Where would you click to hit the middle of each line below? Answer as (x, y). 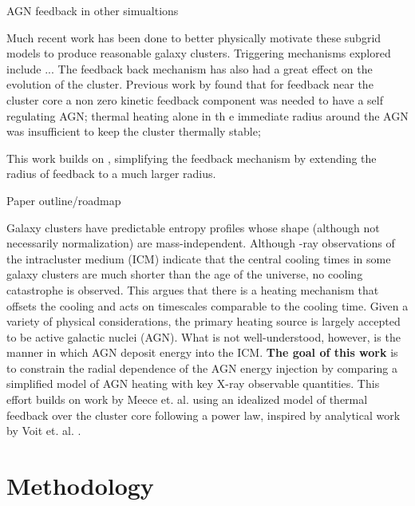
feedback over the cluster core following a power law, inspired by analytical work (204, 415)
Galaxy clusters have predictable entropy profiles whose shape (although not (193, 227)
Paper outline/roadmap (64, 200)
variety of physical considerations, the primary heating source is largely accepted (204, 321)
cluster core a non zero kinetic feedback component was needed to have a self (195, 99)
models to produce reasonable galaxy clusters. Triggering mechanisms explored (199, 53)
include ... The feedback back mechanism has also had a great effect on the (190, 68)
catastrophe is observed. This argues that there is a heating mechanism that (193, 289)
